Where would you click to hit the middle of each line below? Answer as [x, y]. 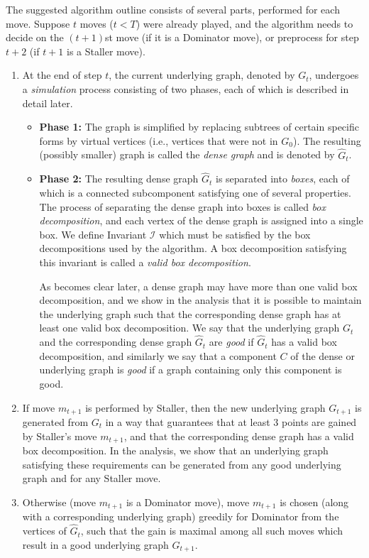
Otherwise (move [59, 502]
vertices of [44, 531]
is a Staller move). [106, 51]
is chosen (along [314, 502]
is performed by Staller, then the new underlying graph [205, 407]
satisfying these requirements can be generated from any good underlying [182, 464]
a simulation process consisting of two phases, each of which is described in [186, 88]
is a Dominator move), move [188, 502]
